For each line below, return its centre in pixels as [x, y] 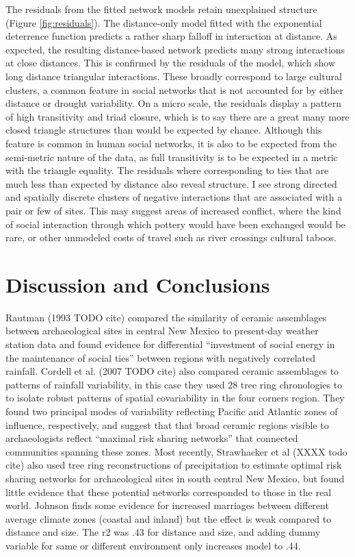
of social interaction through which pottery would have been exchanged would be [175, 224]
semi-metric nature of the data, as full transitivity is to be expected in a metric [172, 157]
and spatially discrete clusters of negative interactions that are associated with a [174, 197]
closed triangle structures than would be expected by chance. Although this [164, 130]
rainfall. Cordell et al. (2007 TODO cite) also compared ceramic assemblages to [172, 371]
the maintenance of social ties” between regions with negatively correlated [160, 357]
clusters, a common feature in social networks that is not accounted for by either [175, 89]
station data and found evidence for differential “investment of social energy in [170, 344]
